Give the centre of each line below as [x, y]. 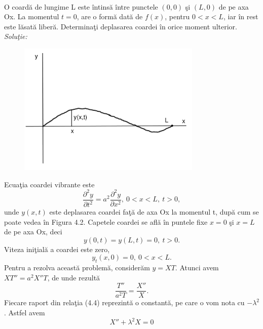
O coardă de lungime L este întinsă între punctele [81, 6]
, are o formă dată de [110, 16]
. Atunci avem [197, 268]
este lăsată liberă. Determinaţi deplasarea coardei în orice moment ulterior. [121, 26]
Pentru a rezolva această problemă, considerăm [77, 268]
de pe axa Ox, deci [33, 232]
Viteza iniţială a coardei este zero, [57, 249]
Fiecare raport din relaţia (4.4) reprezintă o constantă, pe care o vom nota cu [124, 302]
